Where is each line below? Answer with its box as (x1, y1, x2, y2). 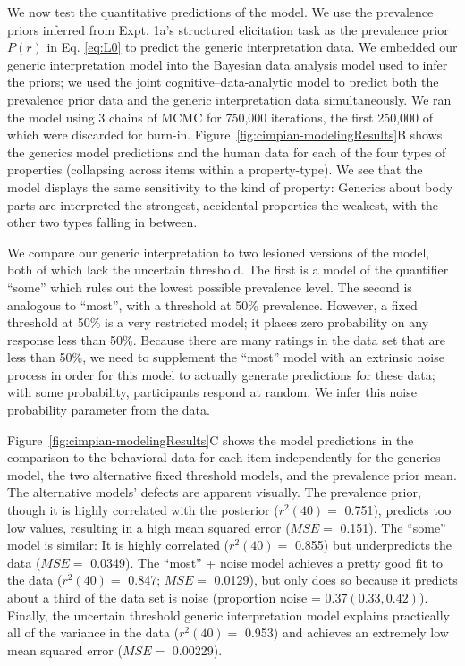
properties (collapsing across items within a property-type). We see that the (7, 160, 423, 179)
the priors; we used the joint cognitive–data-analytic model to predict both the (7, 72, 439, 91)
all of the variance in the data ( (7, 623, 180, 642)
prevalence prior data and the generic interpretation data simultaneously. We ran (7, 89, 452, 108)
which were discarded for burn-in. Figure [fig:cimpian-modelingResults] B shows (7, 125, 443, 144)
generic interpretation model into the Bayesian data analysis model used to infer (7, 55, 448, 73)
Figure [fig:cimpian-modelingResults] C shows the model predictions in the (7, 430, 414, 449)
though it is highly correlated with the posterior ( (7, 501, 279, 519)
